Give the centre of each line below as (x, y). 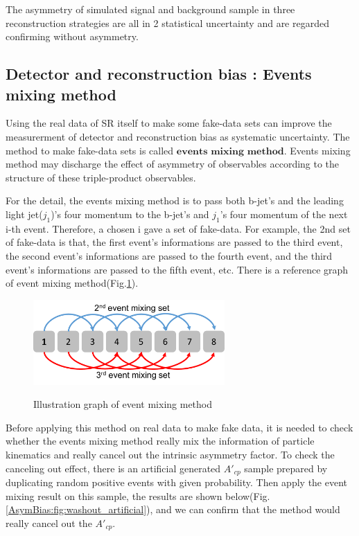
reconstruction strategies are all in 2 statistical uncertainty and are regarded (167, 23)
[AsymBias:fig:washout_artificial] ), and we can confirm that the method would (173, 509)
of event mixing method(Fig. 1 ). (72, 283)
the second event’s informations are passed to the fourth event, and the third (169, 255)
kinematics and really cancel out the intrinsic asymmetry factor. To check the (170, 454)
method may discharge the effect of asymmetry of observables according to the (173, 164)
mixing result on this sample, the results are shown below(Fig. (138, 495)
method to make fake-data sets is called (90, 150)
